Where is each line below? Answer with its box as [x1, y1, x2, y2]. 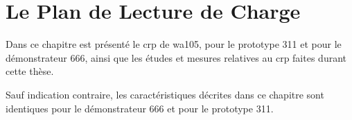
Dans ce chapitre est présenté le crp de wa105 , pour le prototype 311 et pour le [6, 37, 342, 51]
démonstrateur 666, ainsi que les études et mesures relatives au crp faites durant [6, 50, 346, 65]
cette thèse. [6, 64, 54, 78]
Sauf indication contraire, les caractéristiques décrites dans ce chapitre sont [6, 87, 324, 101]
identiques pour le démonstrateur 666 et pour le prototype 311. [6, 101, 274, 115]
